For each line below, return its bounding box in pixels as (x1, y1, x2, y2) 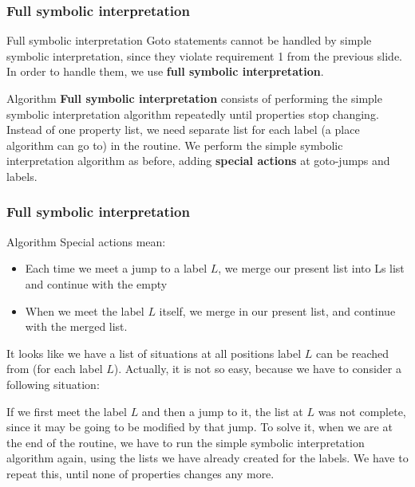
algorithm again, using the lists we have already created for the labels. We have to (6, 450, 409, 466)
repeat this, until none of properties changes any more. (6, 465, 275, 481)
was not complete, (318, 403, 406, 419)
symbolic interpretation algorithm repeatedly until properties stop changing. (6, 105, 379, 122)
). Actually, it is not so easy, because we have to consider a (113, 360, 401, 377)
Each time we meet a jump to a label (25, 260, 207, 277)
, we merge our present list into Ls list (218, 260, 405, 277)
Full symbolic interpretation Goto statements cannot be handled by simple (6, 32, 372, 49)
